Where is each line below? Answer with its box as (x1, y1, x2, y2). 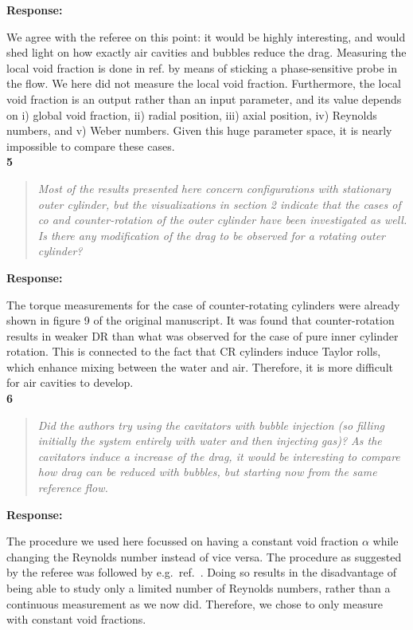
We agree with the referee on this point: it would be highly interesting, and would (6, 28, 406, 45)
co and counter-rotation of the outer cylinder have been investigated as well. (37, 211, 407, 228)
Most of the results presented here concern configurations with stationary (37, 179, 392, 196)
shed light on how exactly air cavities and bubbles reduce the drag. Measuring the (6, 44, 407, 61)
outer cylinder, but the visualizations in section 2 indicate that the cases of (37, 195, 401, 212)
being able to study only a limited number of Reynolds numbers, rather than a (6, 580, 391, 596)
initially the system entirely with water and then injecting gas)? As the (37, 432, 382, 449)
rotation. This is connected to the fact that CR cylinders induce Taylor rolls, (6, 343, 381, 360)
